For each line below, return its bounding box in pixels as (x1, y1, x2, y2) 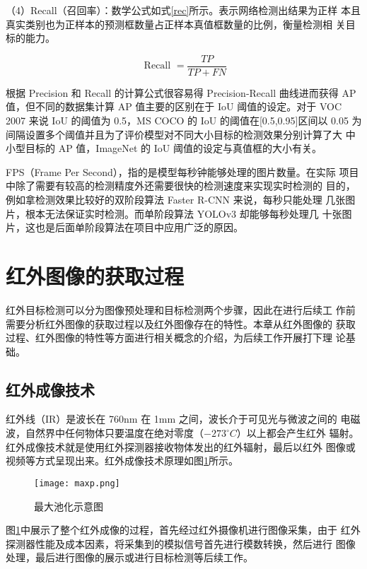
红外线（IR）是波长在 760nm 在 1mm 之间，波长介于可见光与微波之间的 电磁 (6, 411, 361, 426)
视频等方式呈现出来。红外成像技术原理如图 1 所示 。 (6, 453, 238, 468)
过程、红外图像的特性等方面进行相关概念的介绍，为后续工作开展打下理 (6, 330, 332, 345)
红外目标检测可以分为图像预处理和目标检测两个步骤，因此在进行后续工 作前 (6, 302, 356, 317)
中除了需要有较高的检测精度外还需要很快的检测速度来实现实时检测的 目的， (6, 178, 356, 193)
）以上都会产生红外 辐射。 (236, 426, 359, 440)
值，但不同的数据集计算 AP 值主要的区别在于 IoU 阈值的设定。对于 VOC (6, 99, 342, 114)
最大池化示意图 (34, 498, 103, 513)
